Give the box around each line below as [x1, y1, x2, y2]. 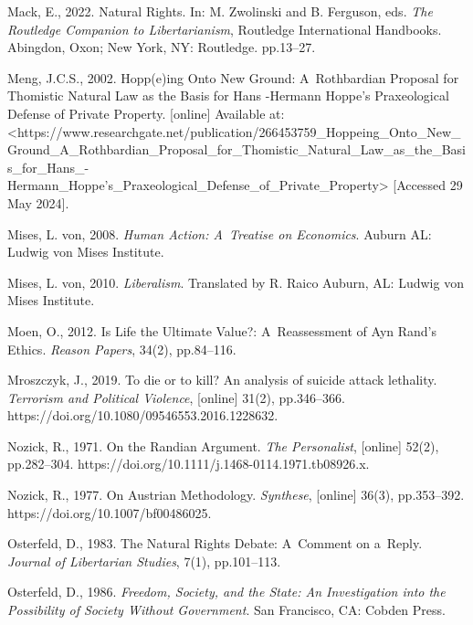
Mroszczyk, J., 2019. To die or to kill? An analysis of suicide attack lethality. [7, 370, 437, 389]
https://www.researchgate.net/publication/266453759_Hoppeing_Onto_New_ [16, 122, 461, 141]
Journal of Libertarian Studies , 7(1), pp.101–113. [7, 551, 281, 570]
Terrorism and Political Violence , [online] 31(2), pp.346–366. [7, 387, 345, 407]
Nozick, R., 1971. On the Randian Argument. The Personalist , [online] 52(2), [7, 436, 439, 455]
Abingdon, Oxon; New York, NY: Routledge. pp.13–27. [7, 37, 316, 57]
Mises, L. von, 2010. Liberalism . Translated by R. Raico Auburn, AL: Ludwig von [7, 272, 464, 291]
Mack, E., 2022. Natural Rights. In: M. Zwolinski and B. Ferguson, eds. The [7, 2, 433, 20]
